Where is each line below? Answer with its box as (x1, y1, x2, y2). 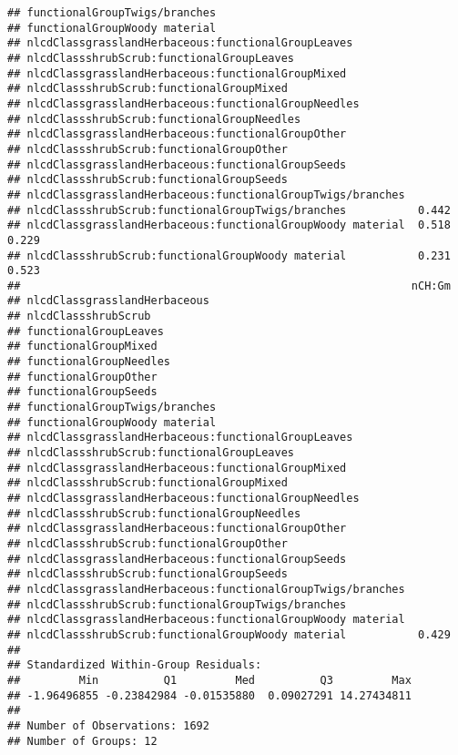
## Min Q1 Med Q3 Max (7, 673, 412, 687)
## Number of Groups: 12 (7, 734, 158, 748)
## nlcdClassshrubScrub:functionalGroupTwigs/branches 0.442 (7, 203, 451, 217)
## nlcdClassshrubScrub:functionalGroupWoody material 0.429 (7, 627, 451, 641)
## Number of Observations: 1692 (7, 719, 209, 732)
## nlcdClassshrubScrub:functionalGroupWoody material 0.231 (7, 249, 451, 262)
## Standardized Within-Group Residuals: (7, 658, 262, 672)
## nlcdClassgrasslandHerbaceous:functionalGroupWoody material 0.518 (7, 219, 451, 232)
